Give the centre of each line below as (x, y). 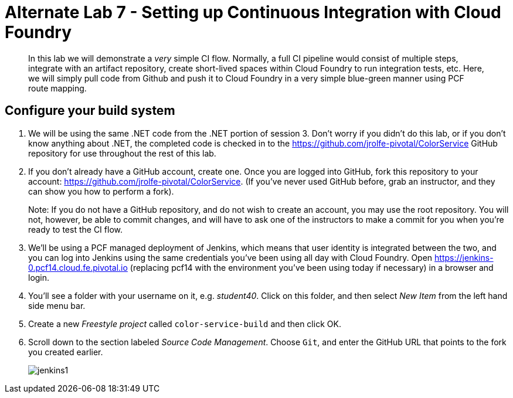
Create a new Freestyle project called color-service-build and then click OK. (185, 324)
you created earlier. (66, 352)
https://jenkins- (464, 257)
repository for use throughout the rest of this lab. (122, 153)
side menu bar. (57, 305)
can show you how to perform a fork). (101, 191)
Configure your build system (90, 111)
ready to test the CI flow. (75, 229)
